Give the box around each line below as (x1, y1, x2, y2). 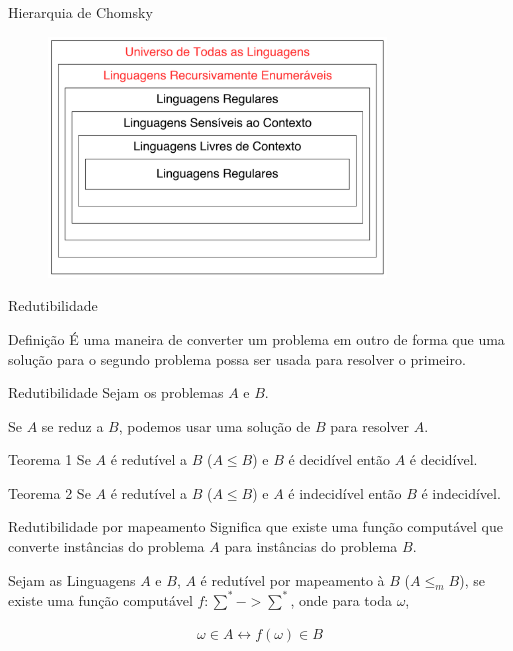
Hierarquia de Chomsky (8, 2, 153, 22)
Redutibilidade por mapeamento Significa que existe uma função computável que (8, 516, 504, 537)
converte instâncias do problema (8, 536, 205, 557)
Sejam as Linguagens (8, 569, 136, 590)
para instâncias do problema (224, 536, 398, 557)
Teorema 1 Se (8, 449, 91, 470)
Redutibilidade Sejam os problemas (8, 382, 224, 403)
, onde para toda (290, 589, 392, 610)
